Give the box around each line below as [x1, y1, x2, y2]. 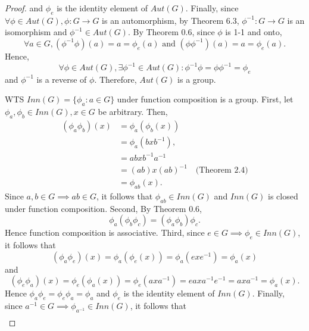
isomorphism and [5, 26, 67, 38]
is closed [267, 190, 298, 202]
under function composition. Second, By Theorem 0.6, [5, 202, 202, 214]
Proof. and [5, 2, 43, 14]
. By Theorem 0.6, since [127, 26, 215, 38]
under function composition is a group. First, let [117, 93, 294, 105]
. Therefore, [94, 73, 137, 85]
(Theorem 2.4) [195, 166, 248, 175]
